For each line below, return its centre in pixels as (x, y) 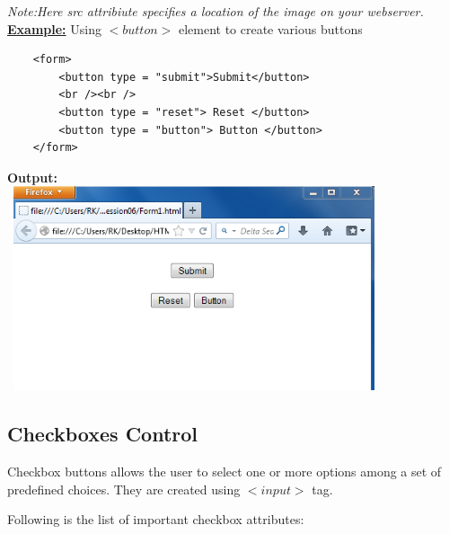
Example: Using (54, 28)
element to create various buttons (270, 28)
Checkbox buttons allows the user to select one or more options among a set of (224, 471)
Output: (32, 177)
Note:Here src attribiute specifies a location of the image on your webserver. (216, 11)
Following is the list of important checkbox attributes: (156, 519)
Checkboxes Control (103, 434)
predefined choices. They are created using (124, 489)
